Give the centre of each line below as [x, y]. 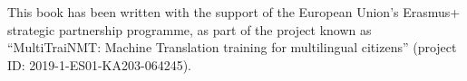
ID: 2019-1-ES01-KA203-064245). [99, 64]
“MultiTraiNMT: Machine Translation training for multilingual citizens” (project [232, 47]
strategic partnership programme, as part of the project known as [190, 29]
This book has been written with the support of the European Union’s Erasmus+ [234, 12]
